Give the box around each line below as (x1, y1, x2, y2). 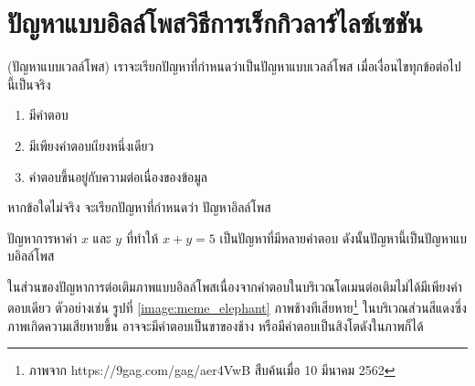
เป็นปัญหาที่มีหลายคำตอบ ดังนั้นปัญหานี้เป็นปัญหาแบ (219, 228, 468, 247)
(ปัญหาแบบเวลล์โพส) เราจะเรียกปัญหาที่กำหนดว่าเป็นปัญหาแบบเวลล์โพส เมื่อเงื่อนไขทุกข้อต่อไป (7, 57, 461, 76)
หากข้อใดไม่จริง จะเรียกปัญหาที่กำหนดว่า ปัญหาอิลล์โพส (7, 198, 271, 217)
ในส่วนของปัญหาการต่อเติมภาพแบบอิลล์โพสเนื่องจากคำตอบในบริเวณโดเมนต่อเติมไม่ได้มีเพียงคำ (7, 276, 462, 295)
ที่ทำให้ (125, 228, 159, 247)
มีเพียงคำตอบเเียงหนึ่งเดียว (28, 135, 154, 155)
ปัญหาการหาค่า (7, 228, 78, 247)
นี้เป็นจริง (7, 74, 51, 93)
